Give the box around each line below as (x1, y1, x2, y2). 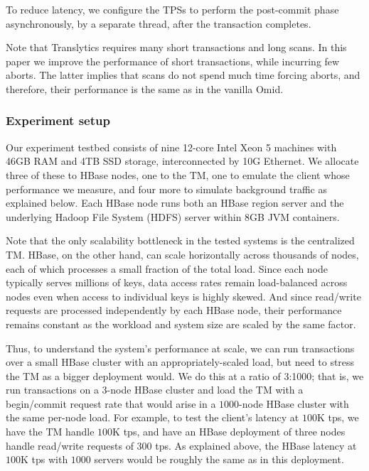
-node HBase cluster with (239, 396, 349, 411)
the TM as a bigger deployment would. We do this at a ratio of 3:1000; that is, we (6, 368, 364, 383)
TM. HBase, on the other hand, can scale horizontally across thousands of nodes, (6, 247, 359, 261)
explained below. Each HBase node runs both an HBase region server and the (6, 195, 344, 210)
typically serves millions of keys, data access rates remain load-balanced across (6, 275, 348, 290)
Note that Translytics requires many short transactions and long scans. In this (6, 40, 347, 55)
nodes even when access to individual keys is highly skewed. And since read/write (6, 288, 361, 303)
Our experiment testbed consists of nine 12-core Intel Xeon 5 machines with (6, 139, 337, 154)
